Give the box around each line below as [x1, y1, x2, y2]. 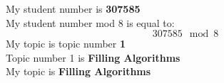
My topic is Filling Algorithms [6, 64, 151, 79]
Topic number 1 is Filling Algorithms [6, 50, 180, 65]
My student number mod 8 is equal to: [6, 15, 175, 30]
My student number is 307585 [6, 1, 141, 16]
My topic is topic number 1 [6, 36, 126, 51]
